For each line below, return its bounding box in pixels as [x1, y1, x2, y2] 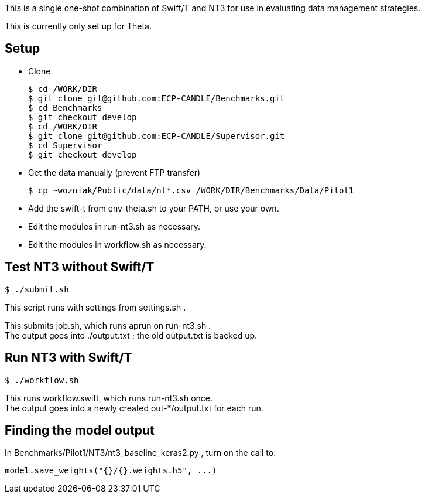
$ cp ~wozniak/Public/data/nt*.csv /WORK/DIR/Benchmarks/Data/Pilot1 [28, 185, 354, 195]
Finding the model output [5, 422, 155, 438]
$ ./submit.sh [5, 284, 69, 294]
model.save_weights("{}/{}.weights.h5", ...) [5, 466, 217, 476]
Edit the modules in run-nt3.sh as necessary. [28, 221, 201, 231]
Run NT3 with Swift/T [5, 350, 132, 366]
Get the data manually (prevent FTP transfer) [28, 167, 201, 178]
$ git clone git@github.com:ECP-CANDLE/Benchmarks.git [28, 93, 285, 103]
